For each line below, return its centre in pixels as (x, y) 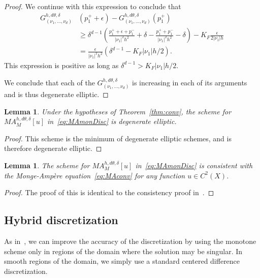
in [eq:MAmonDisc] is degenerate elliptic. (112, 121)
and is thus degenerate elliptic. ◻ (56, 94)
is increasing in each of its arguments (190, 82)
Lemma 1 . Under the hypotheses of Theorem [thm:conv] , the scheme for (118, 111)
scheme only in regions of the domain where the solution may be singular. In (123, 251)
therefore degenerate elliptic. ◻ (53, 148)
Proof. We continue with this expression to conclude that (93, 6)
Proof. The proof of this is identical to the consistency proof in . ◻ (109, 192)
